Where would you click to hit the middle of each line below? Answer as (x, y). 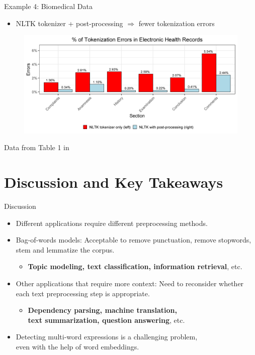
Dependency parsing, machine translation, (102, 310)
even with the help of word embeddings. (77, 346)
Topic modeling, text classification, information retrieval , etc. (135, 266)
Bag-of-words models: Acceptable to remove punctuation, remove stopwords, (134, 240)
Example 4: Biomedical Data (48, 6)
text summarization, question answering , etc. (106, 320)
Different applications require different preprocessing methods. (112, 223)
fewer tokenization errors (177, 23)
